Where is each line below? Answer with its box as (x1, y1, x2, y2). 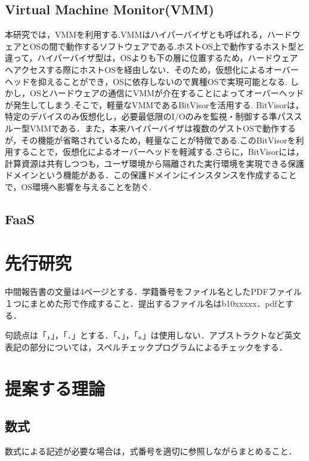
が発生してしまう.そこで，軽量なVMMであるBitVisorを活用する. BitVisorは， (5, 98, 304, 111)
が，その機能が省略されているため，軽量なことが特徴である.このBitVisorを (5, 133, 296, 146)
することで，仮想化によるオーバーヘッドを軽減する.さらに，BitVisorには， (13, 145, 304, 158)
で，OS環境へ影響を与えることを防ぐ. (5, 180, 152, 193)
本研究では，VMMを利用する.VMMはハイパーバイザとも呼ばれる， (5, 28, 267, 41)
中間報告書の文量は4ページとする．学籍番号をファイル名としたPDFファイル (5, 285, 302, 298)
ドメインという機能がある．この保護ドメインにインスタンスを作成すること (5, 169, 297, 181)
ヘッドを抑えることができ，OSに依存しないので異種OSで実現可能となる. (5, 75, 288, 87)
